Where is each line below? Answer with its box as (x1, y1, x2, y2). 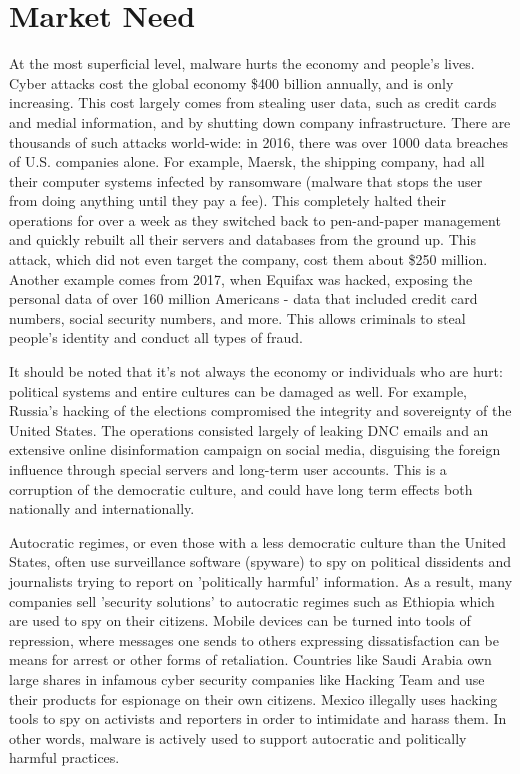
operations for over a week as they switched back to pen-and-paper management (9, 209, 501, 230)
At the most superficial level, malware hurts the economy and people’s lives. (9, 53, 475, 74)
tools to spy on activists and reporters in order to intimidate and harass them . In (9, 708, 507, 729)
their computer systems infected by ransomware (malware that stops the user (9, 170, 483, 191)
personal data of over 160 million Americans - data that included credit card (9, 288, 478, 309)
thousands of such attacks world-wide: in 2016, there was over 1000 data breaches (9, 131, 509, 152)
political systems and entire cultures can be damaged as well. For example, (9, 380, 467, 401)
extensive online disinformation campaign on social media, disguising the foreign (9, 439, 501, 460)
